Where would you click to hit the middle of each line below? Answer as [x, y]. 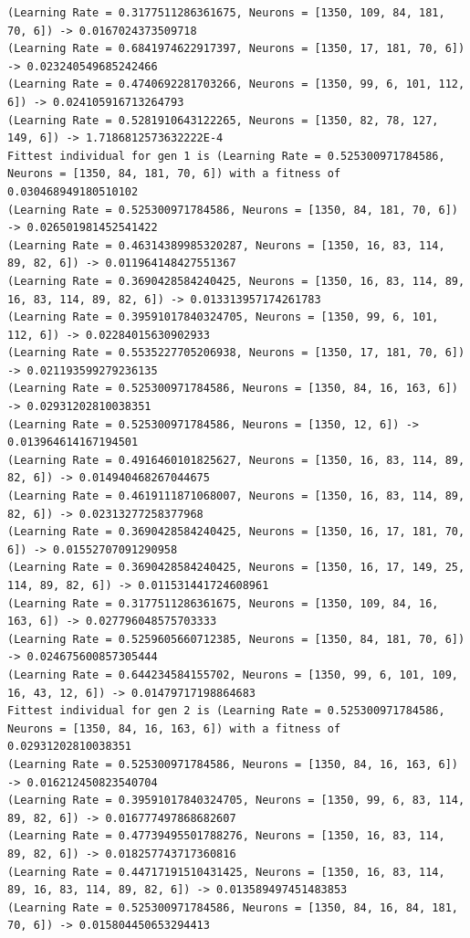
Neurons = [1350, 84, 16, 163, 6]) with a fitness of [174, 728]
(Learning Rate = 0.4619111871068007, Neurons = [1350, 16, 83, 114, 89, [236, 496]
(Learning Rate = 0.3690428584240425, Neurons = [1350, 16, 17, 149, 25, [236, 568]
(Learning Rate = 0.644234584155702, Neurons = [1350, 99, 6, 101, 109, [233, 675]
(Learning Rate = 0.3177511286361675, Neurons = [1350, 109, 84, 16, [223, 603]
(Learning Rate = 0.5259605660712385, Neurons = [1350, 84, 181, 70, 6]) [236, 639]
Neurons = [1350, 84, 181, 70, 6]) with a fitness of [174, 174]
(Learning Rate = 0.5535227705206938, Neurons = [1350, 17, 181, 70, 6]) [236, 353]
